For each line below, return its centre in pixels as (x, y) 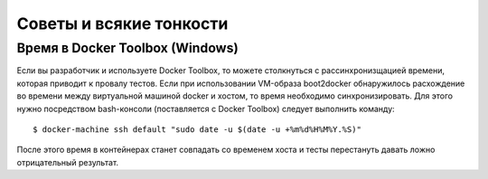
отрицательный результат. (68, 162)
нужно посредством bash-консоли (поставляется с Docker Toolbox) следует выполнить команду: (206, 108)
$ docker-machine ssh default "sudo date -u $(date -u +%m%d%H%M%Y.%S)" (197, 129)
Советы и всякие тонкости (122, 24)
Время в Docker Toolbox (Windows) (127, 48)
